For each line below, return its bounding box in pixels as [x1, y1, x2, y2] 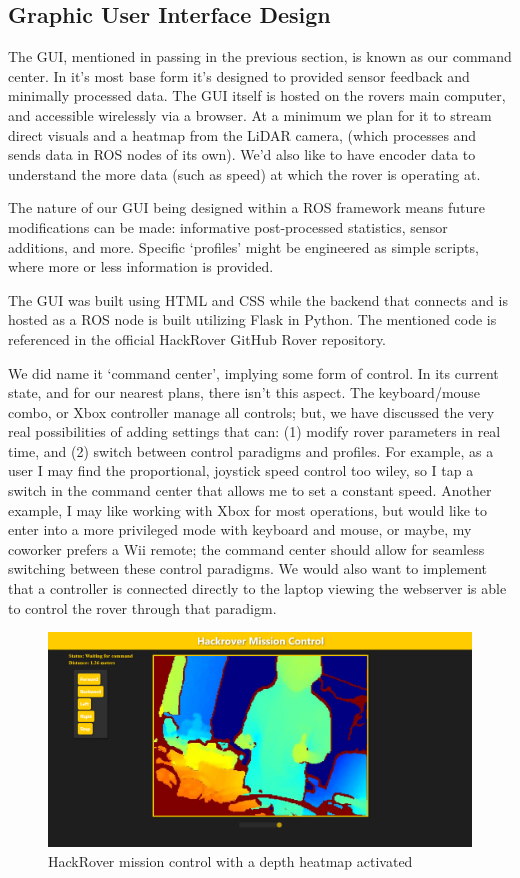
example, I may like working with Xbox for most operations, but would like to [8, 499, 487, 520]
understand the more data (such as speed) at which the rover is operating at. [8, 163, 481, 184]
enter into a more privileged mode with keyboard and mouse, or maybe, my [8, 519, 472, 540]
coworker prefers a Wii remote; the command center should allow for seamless [8, 538, 485, 559]
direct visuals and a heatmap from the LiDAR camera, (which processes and [8, 124, 477, 145]
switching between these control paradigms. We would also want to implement [8, 558, 488, 579]
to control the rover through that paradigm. [8, 597, 277, 618]
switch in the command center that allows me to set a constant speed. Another [8, 480, 492, 501]
